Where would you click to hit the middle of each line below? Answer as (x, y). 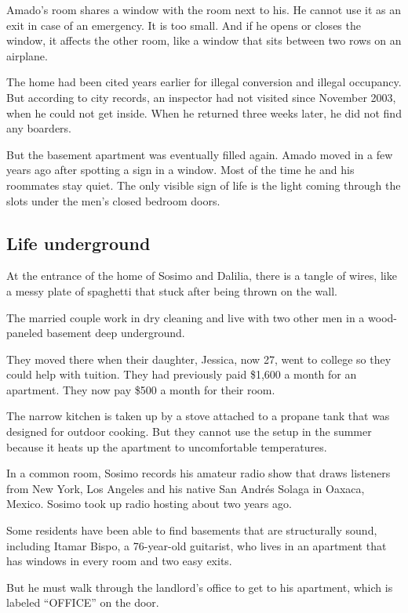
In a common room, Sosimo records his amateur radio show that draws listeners (199, 473)
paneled (25, 333)
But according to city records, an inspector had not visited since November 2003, (201, 97)
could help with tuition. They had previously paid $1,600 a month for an (182, 374)
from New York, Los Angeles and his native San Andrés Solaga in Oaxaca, (186, 488)
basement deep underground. (116, 333)
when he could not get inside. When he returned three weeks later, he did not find (204, 112)
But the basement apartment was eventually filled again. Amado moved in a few (200, 154)
